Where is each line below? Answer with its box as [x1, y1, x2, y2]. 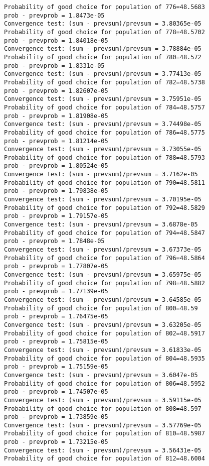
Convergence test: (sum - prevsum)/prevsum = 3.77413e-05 [4, 70, 201, 78]
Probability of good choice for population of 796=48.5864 [4, 254, 205, 262]
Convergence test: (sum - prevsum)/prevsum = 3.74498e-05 [4, 121, 201, 128]
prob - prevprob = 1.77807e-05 [4, 263, 108, 270]
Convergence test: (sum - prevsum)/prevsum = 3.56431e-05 [4, 446, 201, 454]
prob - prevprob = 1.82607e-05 [4, 87, 108, 94]
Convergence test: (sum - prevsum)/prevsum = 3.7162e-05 [4, 171, 198, 178]
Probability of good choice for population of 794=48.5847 [4, 229, 205, 237]
